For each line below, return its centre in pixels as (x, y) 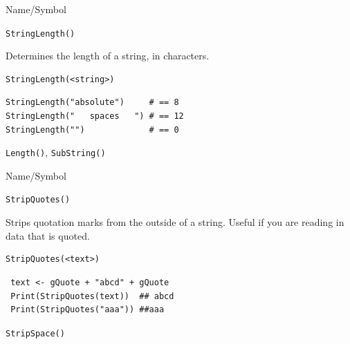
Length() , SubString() (56, 152)
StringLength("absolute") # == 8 (92, 103)
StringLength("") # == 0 (92, 130)
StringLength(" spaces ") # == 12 (95, 116)
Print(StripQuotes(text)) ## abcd (92, 296)
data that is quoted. (48, 235)
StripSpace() (35, 333)
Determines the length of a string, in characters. (108, 56)
